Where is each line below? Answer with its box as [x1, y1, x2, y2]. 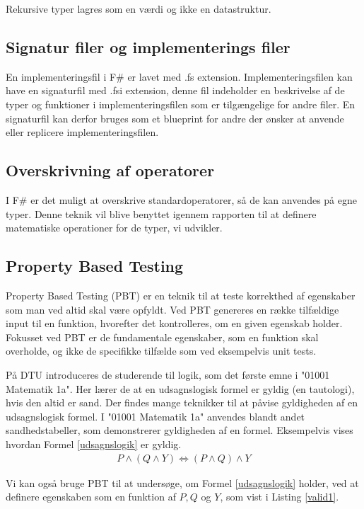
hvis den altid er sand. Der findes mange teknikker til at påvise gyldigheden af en [6, 395, 358, 410]
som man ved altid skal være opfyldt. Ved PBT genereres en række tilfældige [6, 302, 339, 316]
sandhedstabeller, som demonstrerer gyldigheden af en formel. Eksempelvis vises [6, 423, 353, 437]
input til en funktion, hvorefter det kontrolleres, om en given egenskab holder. [6, 316, 343, 331]
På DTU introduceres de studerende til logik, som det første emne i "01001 [6, 367, 330, 382]
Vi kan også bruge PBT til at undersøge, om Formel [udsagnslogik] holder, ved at [6, 475, 359, 490]
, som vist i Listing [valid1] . [220, 489, 339, 504]
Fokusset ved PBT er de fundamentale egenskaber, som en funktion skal [6, 329, 319, 344]
